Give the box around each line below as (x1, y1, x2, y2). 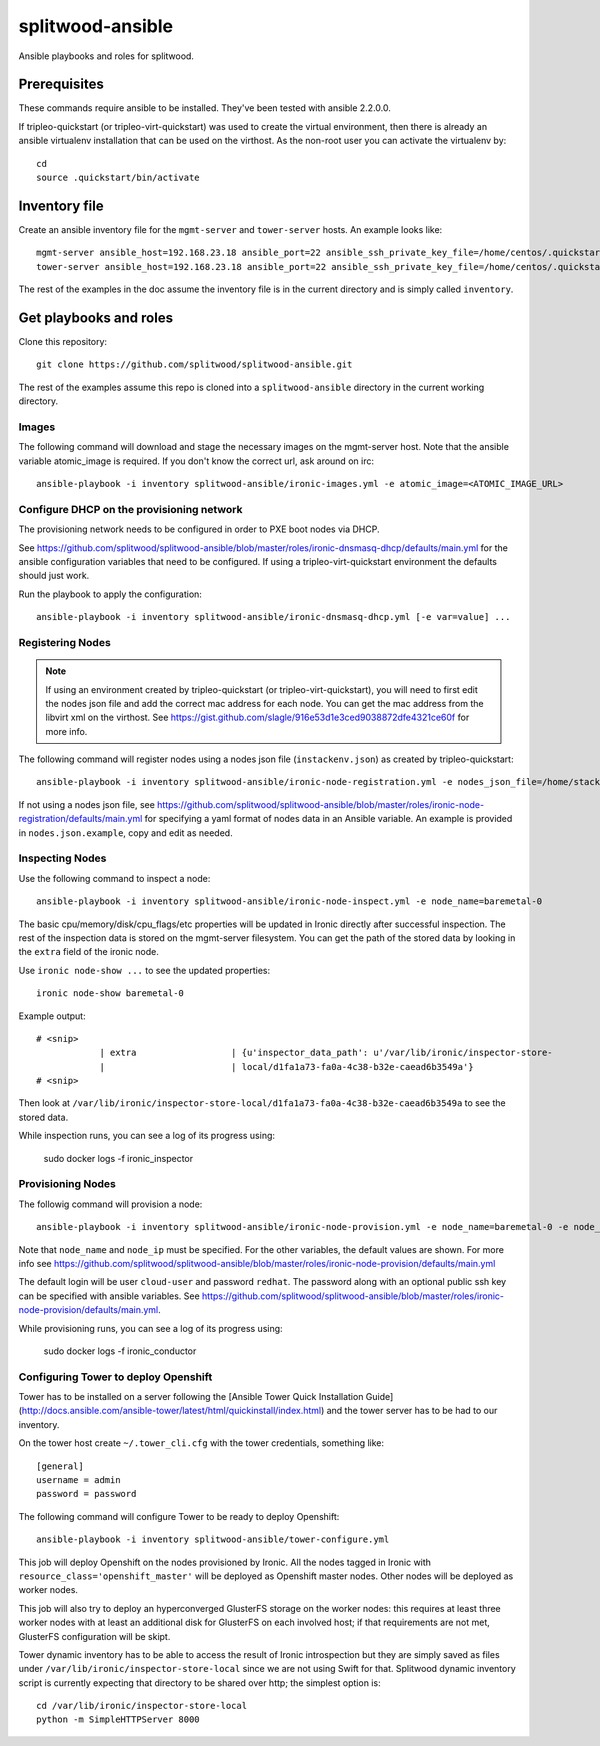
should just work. (18, 570, 90, 582)
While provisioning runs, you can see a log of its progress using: (18, 1322, 284, 1334)
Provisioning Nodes (18, 1177, 117, 1191)
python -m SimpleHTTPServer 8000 (36, 1714, 200, 1725)
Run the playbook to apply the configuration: (18, 588, 202, 600)
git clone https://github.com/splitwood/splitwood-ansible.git (36, 359, 353, 370)
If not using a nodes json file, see (18, 798, 155, 810)
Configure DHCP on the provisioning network (18, 502, 243, 516)
